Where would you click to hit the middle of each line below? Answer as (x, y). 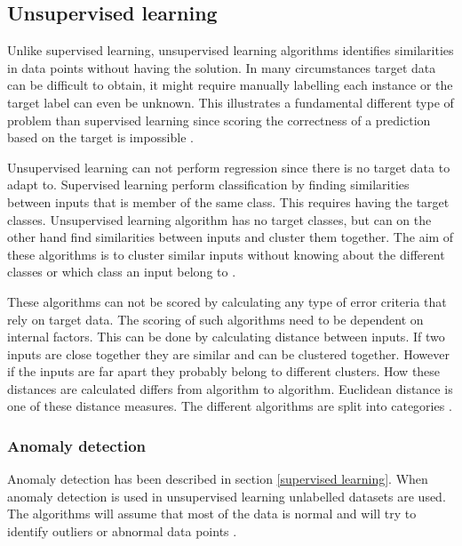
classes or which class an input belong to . (122, 272)
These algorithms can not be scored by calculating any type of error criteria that (227, 301)
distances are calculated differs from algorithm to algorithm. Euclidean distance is (230, 388)
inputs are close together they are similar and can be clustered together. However (228, 353)
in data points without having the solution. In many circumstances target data (222, 67)
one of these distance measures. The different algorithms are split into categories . (230, 406)
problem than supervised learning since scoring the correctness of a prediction (219, 120)
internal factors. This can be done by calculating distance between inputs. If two (226, 337)
